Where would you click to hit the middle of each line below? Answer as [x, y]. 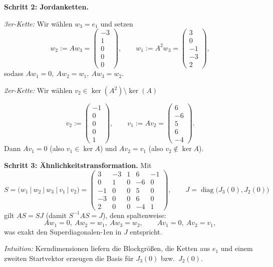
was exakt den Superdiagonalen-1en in [63, 231]
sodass [14, 73]
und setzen [117, 23]
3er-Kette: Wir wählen [38, 23]
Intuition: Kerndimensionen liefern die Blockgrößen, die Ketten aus [107, 248]
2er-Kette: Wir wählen [38, 90]
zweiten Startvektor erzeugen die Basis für [69, 258]
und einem [237, 248]
